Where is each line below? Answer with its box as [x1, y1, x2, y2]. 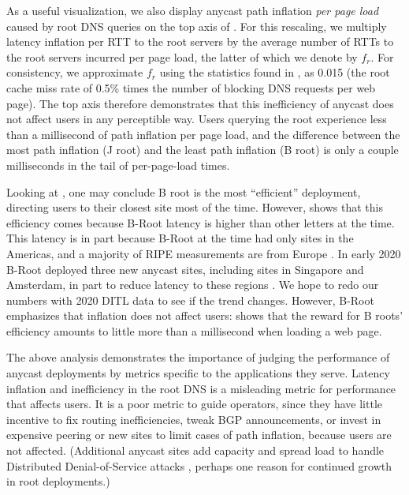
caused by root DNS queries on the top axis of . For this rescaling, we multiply [6, 17, 387, 34]
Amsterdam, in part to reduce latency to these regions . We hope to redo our [6, 276, 379, 293]
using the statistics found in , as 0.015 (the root [159, 64, 390, 81]
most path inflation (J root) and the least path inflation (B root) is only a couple [6, 141, 399, 158]
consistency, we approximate [6, 64, 143, 81]
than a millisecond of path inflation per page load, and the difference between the [6, 126, 400, 142]
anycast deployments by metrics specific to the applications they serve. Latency [6, 365, 390, 381]
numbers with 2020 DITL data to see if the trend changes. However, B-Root [6, 291, 374, 308]
